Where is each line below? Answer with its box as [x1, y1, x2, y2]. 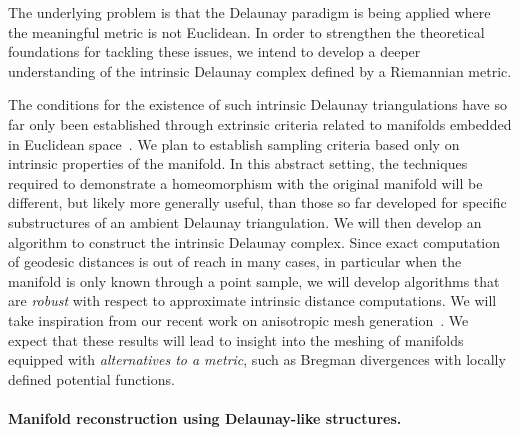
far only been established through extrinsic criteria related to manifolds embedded [8, 113, 512, 134]
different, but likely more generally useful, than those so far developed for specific [8, 192, 507, 213]
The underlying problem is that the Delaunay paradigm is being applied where [8, 2, 491, 22]
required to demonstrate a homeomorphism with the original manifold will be [8, 172, 483, 193]
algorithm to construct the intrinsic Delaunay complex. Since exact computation [8, 231, 501, 252]
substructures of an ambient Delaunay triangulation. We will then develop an [8, 211, 482, 232]
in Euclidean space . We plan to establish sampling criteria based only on [8, 133, 460, 154]
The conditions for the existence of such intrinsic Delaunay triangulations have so [8, 94, 507, 115]
